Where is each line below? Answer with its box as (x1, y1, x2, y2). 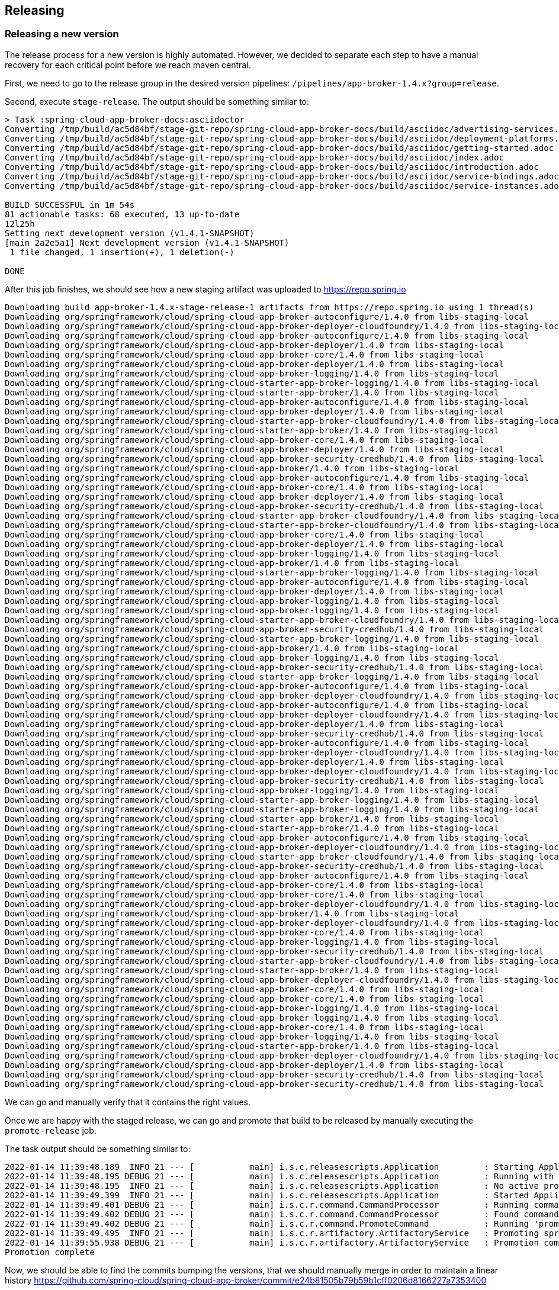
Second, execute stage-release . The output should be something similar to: (5, 96, 310, 107)
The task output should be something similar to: (5, 1143, 191, 1154)
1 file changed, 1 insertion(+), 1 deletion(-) (9, 247, 234, 257)
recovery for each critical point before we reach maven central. (5, 59, 251, 70)
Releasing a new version (5, 28, 119, 40)
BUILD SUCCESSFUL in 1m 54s (5, 200, 135, 210)
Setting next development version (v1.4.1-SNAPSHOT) (5, 228, 255, 238)
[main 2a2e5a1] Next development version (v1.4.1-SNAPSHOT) (5, 237, 290, 247)
